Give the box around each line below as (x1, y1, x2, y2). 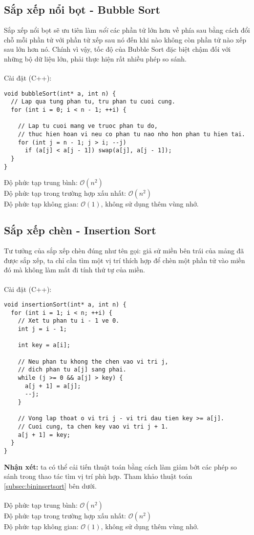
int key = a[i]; (18, 342, 71, 349)
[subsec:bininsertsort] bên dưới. (4, 480, 97, 491)
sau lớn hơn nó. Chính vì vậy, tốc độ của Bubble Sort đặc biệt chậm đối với (4, 44, 231, 54)
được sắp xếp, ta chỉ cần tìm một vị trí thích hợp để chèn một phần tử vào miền (4, 255, 245, 265)
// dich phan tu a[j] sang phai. (18, 366, 127, 373)
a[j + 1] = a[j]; (24, 382, 81, 390)
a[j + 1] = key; (18, 431, 71, 438)
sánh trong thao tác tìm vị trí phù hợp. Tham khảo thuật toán (4, 471, 192, 481)
